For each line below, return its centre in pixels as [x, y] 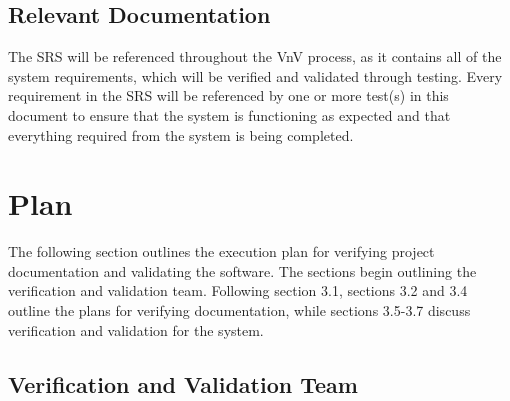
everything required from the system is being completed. [181, 134]
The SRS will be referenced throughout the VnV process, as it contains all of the [255, 56]
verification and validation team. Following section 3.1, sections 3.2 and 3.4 [238, 290]
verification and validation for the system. [136, 329]
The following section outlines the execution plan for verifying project [221, 251]
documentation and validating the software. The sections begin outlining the [242, 270]
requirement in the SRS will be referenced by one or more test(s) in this [228, 95]
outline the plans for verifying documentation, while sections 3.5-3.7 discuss [239, 310]
